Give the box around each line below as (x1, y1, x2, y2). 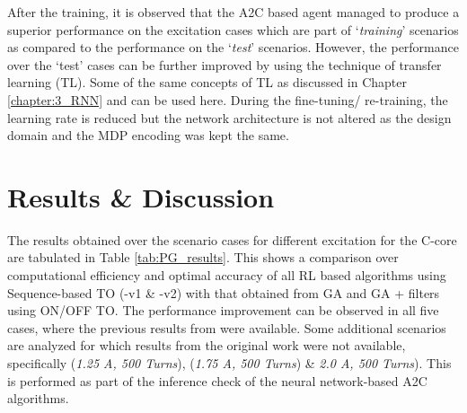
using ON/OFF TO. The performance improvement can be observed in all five (7, 301, 439, 320)
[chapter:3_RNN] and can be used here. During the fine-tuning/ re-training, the (7, 90, 448, 109)
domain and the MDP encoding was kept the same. (7, 126, 289, 145)
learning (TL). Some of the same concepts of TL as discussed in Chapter (7, 73, 407, 92)
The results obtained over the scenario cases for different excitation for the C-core (7, 230, 457, 249)
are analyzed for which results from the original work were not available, (7, 336, 406, 355)
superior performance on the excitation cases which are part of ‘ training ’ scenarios (7, 20, 459, 39)
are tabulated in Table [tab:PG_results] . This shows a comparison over (7, 248, 399, 267)
